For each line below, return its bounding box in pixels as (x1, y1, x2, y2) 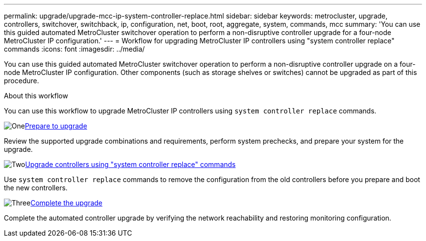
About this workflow (4, 92, 68, 100)
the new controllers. (4, 184, 68, 192)
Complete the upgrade (30, 199, 103, 207)
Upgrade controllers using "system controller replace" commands (25, 160, 236, 168)
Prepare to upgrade (25, 122, 88, 130)
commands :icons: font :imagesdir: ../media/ (4, 45, 145, 53)
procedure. (4, 76, 39, 85)
